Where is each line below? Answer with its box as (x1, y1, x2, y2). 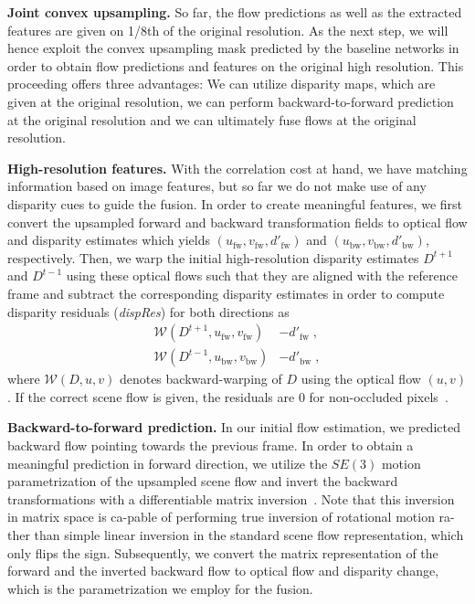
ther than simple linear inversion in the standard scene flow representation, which (7, 525, 464, 544)
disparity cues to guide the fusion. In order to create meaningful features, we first (7, 194, 463, 213)
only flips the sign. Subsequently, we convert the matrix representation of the (7, 543, 438, 562)
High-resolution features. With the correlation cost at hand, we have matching (7, 158, 468, 177)
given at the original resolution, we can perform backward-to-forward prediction (7, 91, 454, 111)
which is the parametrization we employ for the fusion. (7, 578, 313, 598)
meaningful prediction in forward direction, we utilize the (7, 453, 328, 472)
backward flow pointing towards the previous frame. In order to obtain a (7, 435, 414, 454)
